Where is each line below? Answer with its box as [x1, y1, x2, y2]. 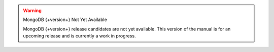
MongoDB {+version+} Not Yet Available [23, 16, 108, 22]
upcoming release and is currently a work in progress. [23, 33, 136, 39]
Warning [23, 7, 42, 13]
